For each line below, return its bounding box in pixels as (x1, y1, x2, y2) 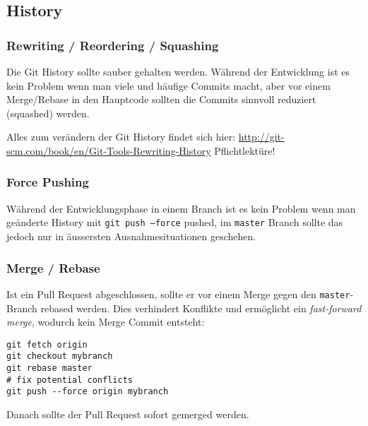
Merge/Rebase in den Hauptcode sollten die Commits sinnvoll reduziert (6, 92, 316, 107)
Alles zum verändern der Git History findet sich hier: (6, 129, 236, 144)
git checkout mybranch (6, 351, 113, 362)
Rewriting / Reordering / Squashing (6, 36, 219, 54)
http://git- (238, 129, 285, 144)
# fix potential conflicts (6, 374, 133, 385)
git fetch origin (6, 339, 88, 350)
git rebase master (6, 363, 93, 373)
